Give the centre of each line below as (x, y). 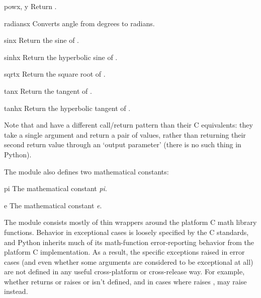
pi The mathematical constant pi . (56, 188)
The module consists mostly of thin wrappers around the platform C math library (130, 222)
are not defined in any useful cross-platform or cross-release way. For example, (124, 272)
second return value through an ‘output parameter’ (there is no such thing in (123, 144)
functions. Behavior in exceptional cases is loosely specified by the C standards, (126, 232)
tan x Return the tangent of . (48, 91)
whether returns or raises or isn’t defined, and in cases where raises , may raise (125, 281)
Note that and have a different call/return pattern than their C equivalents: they (128, 125)
